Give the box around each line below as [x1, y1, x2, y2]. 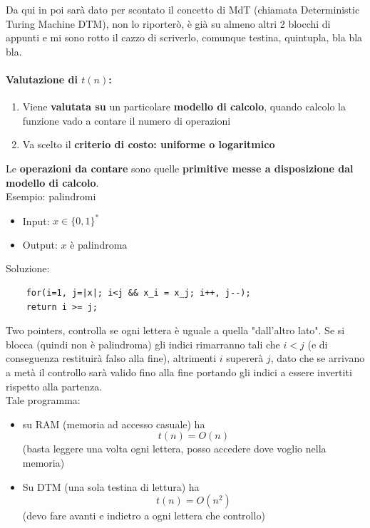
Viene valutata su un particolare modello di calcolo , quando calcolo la [22, 99, 346, 114]
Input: [22, 213, 50, 228]
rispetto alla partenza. [6, 378, 103, 393]
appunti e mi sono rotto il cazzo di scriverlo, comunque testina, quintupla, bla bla [6, 30, 363, 45]
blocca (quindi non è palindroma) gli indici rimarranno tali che [6, 336, 280, 351]
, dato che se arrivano [270, 351, 365, 366]
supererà [226, 351, 264, 366]
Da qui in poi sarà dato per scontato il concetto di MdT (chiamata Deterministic [6, 2, 360, 16]
